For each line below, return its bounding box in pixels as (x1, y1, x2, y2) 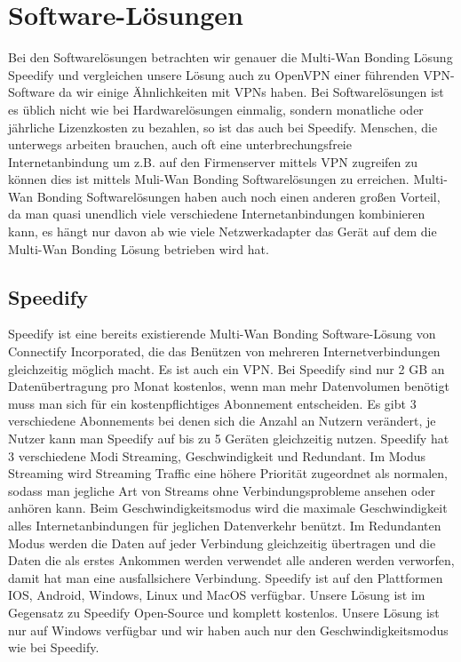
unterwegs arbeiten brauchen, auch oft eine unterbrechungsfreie (8, 135, 352, 154)
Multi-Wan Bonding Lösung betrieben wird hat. (8, 239, 269, 258)
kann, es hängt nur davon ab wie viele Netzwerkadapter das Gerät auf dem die (8, 222, 437, 241)
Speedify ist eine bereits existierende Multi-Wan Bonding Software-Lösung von (8, 324, 436, 343)
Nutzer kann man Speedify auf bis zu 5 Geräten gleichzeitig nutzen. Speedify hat (8, 429, 449, 448)
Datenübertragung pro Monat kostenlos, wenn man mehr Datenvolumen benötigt (8, 377, 449, 395)
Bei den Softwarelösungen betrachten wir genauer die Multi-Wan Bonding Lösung (8, 48, 453, 67)
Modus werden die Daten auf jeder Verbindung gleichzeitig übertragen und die (8, 533, 436, 552)
